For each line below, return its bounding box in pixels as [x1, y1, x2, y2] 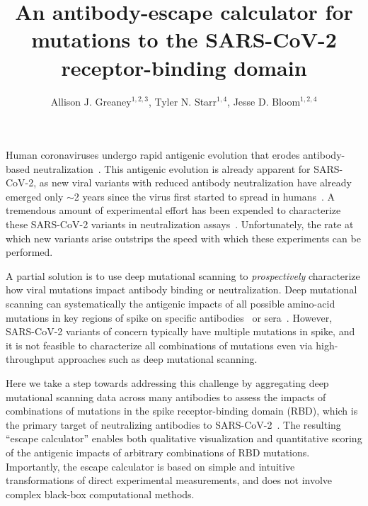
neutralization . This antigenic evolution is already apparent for [33, 161, 311, 176]
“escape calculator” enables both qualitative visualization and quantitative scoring [6, 431, 362, 446]
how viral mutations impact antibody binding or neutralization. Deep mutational [6, 282, 357, 297]
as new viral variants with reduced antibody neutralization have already [39, 175, 352, 190]
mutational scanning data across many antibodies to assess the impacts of [6, 389, 326, 404]
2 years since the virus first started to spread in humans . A [74, 189, 335, 203]
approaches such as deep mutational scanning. [57, 352, 258, 366]
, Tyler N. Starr [148, 94, 217, 108]
